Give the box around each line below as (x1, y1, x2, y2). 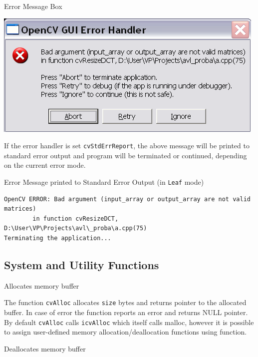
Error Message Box (4, 1, 62, 11)
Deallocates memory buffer (4, 343, 86, 354)
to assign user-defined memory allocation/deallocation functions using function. (4, 327, 247, 337)
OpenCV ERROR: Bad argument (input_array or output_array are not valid (4, 195, 251, 203)
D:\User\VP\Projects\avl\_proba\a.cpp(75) (4, 225, 147, 232)
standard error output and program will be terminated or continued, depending (4, 150, 247, 160)
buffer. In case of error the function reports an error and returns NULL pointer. (4, 307, 248, 318)
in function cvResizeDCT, (32, 215, 119, 222)
